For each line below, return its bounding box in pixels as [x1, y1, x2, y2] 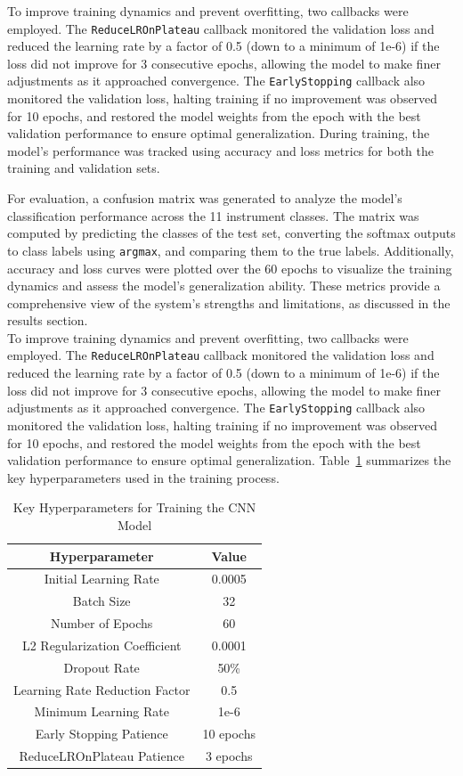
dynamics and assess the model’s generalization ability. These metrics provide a [7, 276, 441, 295]
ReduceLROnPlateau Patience [19, 747, 184, 765]
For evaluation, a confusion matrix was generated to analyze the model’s [7, 189, 402, 208]
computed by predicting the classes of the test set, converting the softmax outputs [7, 224, 456, 242]
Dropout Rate [63, 658, 140, 676]
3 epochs [205, 747, 253, 765]
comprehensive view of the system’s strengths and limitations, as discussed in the [7, 293, 451, 312]
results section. [7, 311, 88, 330]
